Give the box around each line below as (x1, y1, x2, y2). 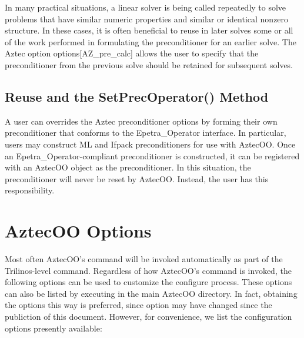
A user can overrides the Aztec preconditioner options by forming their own (5, 115, 278, 127)
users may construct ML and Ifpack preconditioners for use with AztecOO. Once (5, 138, 296, 150)
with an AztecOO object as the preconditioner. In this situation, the (5, 161, 251, 173)
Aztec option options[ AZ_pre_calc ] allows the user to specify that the (5, 47, 259, 59)
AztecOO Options (5, 219, 152, 243)
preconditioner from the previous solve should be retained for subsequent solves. (5, 58, 293, 71)
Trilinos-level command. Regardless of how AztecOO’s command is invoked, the (5, 264, 292, 276)
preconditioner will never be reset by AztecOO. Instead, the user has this (5, 172, 269, 185)
